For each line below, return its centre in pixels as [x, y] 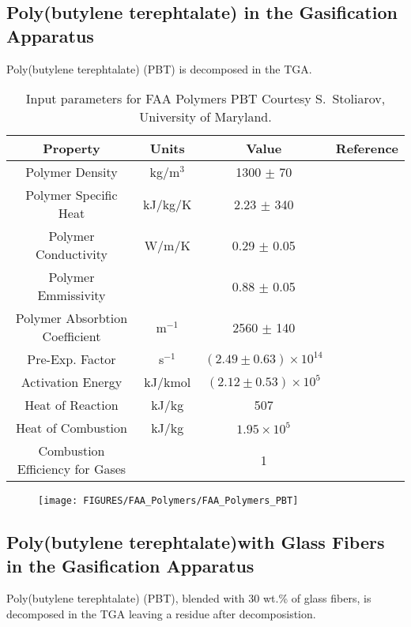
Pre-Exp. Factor [72, 359]
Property [72, 148]
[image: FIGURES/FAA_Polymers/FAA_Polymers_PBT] [168, 501]
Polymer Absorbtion [72, 318]
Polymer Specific [72, 195]
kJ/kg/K [167, 204]
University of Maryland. [205, 117]
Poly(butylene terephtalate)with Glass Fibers [196, 542]
